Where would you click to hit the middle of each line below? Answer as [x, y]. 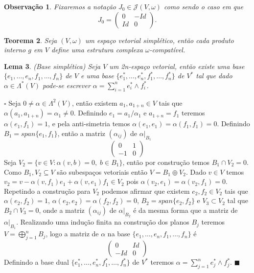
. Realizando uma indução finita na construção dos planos [103, 222]
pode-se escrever [67, 85]
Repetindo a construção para [47, 191]
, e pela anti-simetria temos [89, 124]
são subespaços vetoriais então [102, 171]
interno [15, 50]
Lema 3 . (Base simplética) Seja [52, 66]
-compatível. [167, 50]
